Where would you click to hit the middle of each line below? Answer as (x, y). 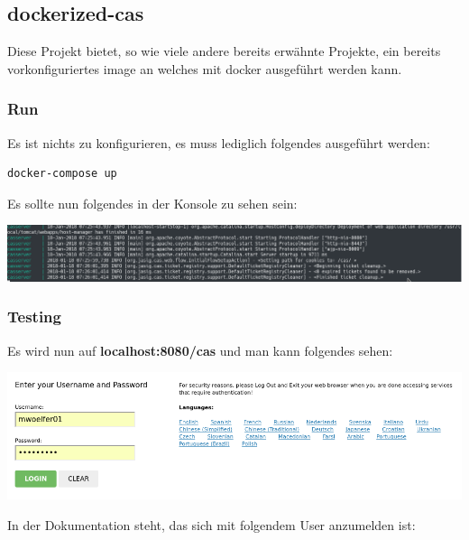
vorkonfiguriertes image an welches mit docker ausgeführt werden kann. (205, 68)
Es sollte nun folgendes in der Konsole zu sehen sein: (152, 203)
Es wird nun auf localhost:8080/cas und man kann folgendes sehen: (200, 350)
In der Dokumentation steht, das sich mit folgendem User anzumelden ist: (212, 524)
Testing (34, 317)
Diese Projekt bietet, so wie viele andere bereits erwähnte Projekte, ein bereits (224, 51)
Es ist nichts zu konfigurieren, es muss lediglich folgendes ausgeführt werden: (219, 142)
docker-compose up (62, 174)
